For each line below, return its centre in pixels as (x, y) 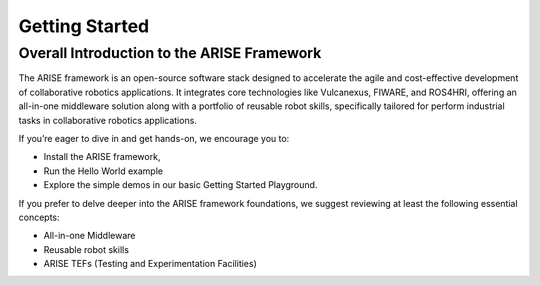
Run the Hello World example (103, 171)
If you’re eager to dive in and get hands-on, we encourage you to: (154, 138)
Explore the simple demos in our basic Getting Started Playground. (180, 185)
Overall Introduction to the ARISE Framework (170, 53)
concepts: (39, 217)
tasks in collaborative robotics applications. (107, 120)
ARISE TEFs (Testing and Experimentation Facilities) (150, 264)
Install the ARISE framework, (102, 157)
